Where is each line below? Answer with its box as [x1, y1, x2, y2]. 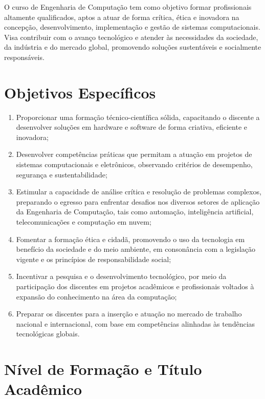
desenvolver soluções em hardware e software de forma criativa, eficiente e [16, 122, 247, 132]
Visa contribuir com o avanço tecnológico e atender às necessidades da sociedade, [4, 31, 258, 42]
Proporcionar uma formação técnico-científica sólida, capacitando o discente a [16, 111, 260, 122]
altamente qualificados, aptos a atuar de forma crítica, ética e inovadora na [4, 11, 239, 22]
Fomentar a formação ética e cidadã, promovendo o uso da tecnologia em [16, 233, 245, 244]
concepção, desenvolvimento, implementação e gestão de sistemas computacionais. [4, 22, 260, 32]
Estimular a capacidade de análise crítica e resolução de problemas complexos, [16, 186, 261, 197]
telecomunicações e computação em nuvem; [16, 216, 151, 227]
